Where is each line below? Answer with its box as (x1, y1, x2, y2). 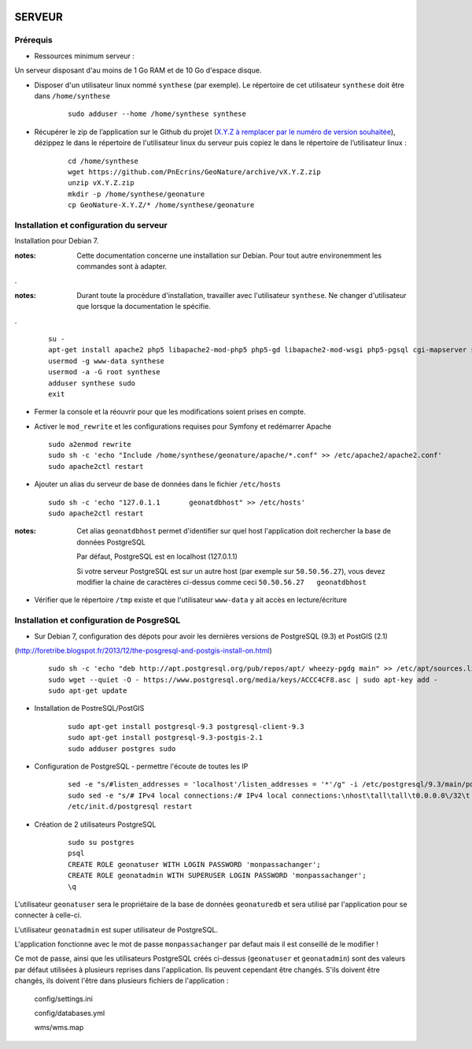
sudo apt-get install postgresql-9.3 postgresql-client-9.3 (68, 722, 304, 731)
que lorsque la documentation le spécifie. (76, 302, 212, 311)
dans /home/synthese (34, 91, 111, 100)
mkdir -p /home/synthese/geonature (68, 189, 205, 199)
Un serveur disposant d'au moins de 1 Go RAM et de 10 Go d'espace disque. (14, 65, 262, 75)
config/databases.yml (34, 1009, 105, 1018)
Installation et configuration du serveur (14, 219, 168, 230)
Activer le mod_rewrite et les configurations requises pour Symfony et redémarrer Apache (34, 422, 332, 431)
